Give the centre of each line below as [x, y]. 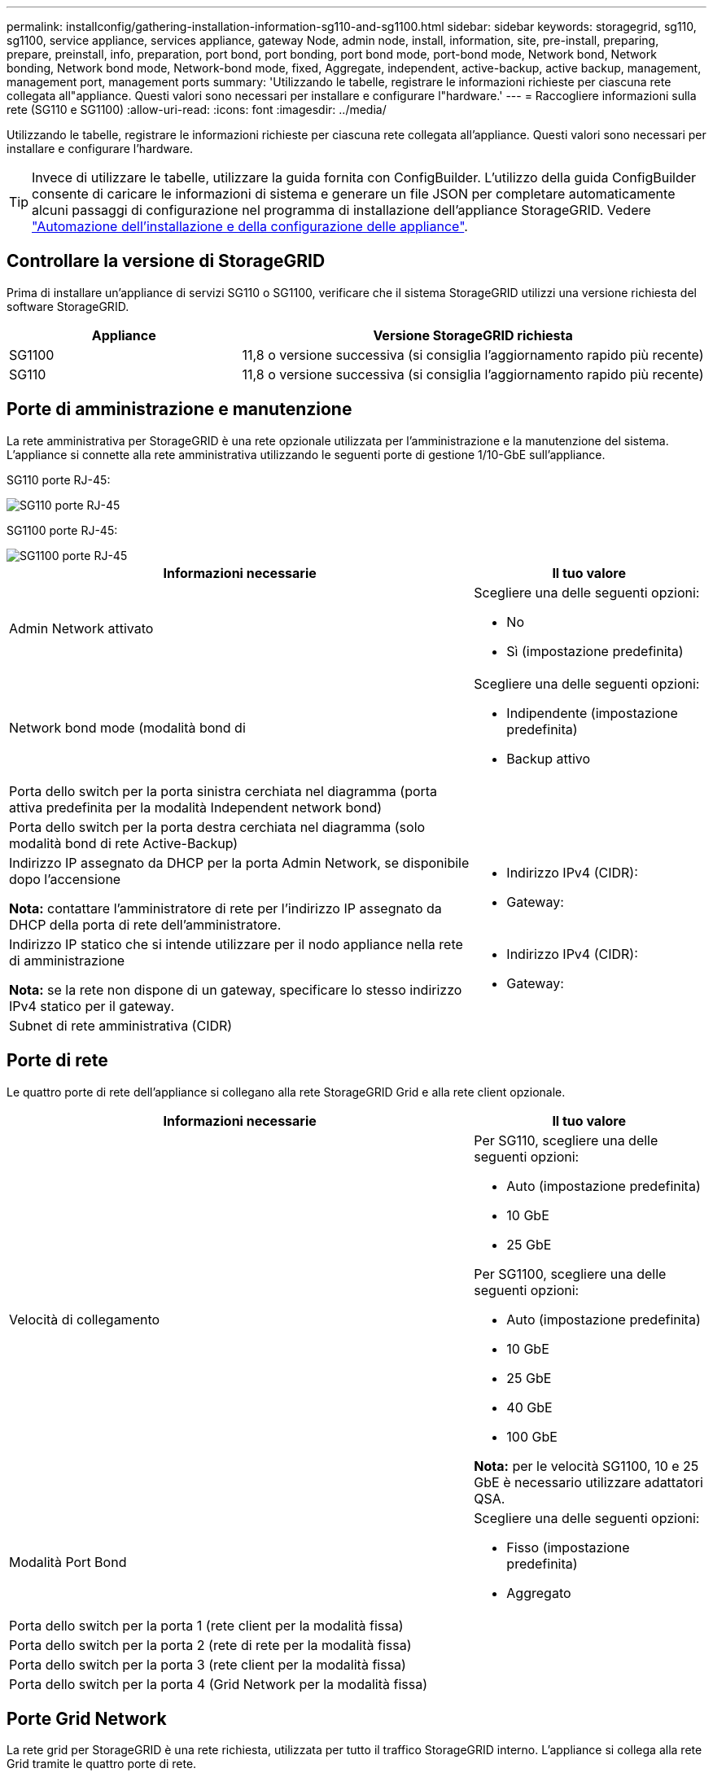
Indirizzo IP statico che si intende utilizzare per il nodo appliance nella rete [236, 944]
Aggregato [539, 1593]
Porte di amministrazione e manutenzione [179, 409]
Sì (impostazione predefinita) [595, 651]
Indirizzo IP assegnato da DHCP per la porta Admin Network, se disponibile [239, 862]
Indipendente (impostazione [592, 713]
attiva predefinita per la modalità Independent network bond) [196, 807]
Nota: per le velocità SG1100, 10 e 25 [586, 1466]
